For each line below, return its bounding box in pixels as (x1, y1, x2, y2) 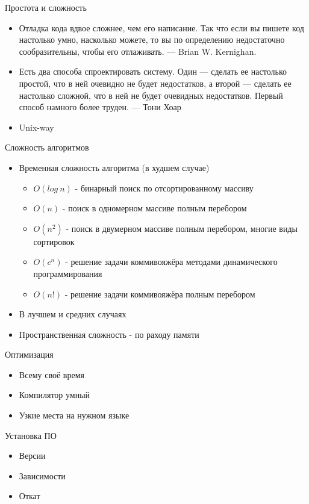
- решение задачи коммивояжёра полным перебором (64, 287, 255, 300)
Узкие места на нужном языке (19, 409, 130, 422)
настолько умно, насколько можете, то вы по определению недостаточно (19, 33, 285, 46)
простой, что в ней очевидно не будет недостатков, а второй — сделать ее (19, 76, 292, 89)
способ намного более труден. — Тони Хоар (19, 101, 181, 113)
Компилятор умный (19, 388, 90, 401)
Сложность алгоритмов (5, 141, 89, 154)
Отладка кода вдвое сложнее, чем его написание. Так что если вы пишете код (19, 21, 304, 34)
